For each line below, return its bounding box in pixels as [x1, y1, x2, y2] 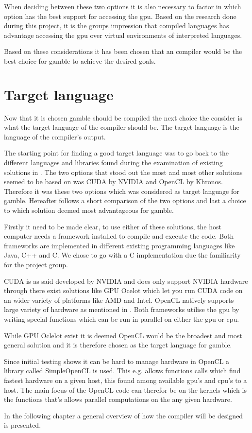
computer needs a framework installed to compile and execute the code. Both [4, 231, 234, 241]
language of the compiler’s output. [4, 131, 106, 141]
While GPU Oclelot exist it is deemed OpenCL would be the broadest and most [4, 330, 242, 340]
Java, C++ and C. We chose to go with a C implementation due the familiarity [4, 250, 241, 260]
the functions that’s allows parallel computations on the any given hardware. [4, 394, 232, 404]
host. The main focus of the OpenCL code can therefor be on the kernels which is [4, 384, 247, 395]
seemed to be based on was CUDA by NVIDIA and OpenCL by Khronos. [4, 176, 223, 187]
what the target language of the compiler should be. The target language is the [4, 122, 239, 132]
